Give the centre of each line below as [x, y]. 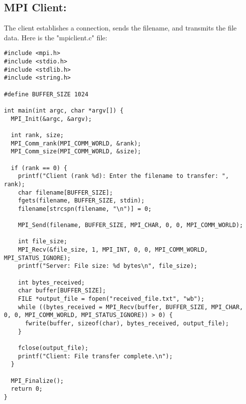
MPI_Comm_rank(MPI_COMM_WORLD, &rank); [76, 143]
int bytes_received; [51, 282]
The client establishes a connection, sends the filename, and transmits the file [120, 28]
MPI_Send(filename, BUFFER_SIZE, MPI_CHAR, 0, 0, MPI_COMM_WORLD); [130, 225]
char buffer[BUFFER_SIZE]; [62, 291]
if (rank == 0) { [39, 168]
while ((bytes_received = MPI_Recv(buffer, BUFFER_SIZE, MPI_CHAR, [130, 307]
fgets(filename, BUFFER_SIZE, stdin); [81, 201]
